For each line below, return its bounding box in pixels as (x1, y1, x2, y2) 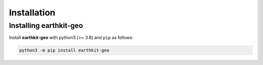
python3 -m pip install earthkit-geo (19, 48, 110, 53)
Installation (9, 7, 56, 18)
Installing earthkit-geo (9, 21, 83, 30)
